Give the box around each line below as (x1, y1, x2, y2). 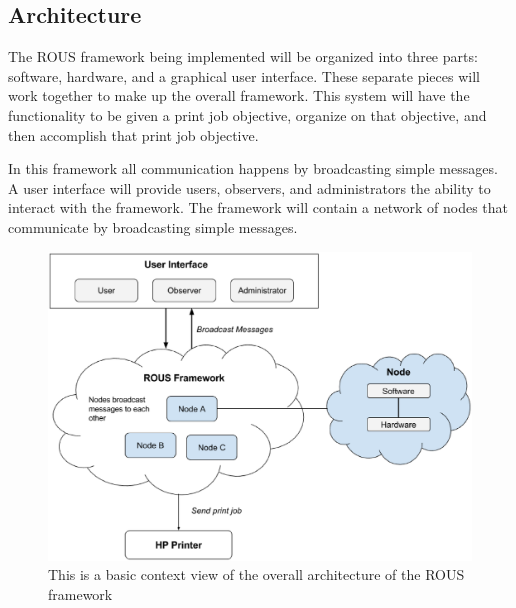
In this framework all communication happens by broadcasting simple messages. (8, 158, 498, 179)
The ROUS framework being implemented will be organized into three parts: (8, 46, 478, 67)
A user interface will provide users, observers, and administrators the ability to (8, 177, 491, 198)
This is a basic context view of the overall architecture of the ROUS (48, 564, 465, 585)
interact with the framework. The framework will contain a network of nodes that (8, 197, 509, 218)
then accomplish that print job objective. (8, 124, 259, 145)
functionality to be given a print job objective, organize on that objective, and (8, 104, 487, 125)
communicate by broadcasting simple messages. (8, 216, 298, 237)
